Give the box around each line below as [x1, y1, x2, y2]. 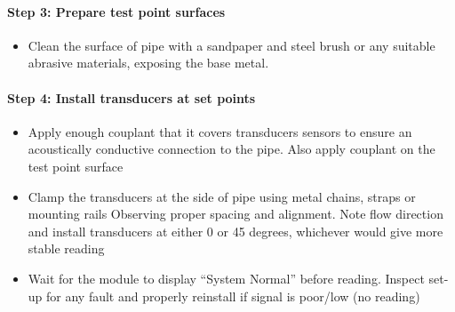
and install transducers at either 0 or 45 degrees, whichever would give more [28, 221, 443, 240]
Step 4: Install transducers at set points [7, 88, 256, 107]
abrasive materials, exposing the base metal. [28, 53, 269, 72]
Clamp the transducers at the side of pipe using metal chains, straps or [28, 187, 416, 205]
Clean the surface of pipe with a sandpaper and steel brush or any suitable [28, 36, 435, 54]
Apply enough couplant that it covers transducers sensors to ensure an [28, 122, 412, 140]
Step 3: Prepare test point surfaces [7, 2, 226, 20]
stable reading [28, 239, 105, 258]
